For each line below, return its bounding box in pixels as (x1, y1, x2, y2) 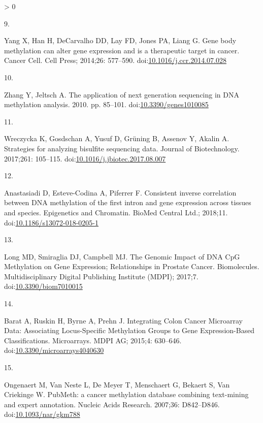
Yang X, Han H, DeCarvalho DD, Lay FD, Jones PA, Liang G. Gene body (4, 35, 237, 46)
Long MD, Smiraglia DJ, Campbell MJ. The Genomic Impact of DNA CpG (4, 251, 240, 262)
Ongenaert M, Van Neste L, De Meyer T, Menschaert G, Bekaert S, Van (4, 379, 230, 389)
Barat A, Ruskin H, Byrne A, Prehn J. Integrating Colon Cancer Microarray (4, 315, 243, 326)
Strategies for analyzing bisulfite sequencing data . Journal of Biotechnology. (4, 143, 240, 153)
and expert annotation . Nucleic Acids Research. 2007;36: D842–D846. (4, 399, 220, 409)
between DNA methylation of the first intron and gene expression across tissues (4, 197, 251, 208)
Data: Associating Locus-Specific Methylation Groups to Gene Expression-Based (4, 325, 255, 336)
